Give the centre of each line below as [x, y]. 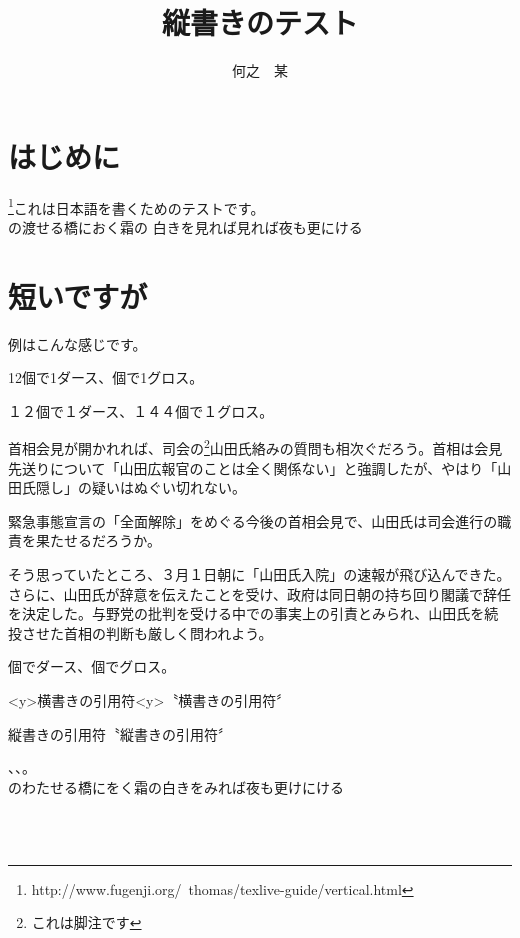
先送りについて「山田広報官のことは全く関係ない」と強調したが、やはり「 [253, 467]
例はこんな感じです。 [77, 343]
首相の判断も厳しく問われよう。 [168, 632]
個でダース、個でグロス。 [92, 666]
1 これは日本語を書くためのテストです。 [136, 206]
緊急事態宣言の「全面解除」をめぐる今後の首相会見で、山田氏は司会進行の [253, 520]
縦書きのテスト [259, 22]
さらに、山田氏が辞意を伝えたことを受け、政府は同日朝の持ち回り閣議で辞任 [259, 593]
